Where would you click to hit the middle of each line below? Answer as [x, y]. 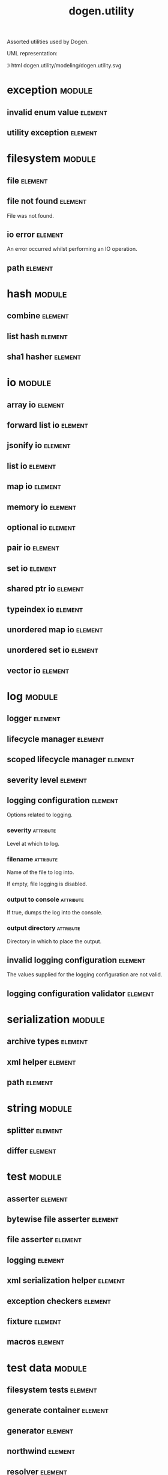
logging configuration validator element [81, 993]
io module [29, 383]
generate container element [58, 1410]
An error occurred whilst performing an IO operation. [72, 249]
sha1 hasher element [44, 357]
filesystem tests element [52, 1390]
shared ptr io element [46, 589]
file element [27, 181]
